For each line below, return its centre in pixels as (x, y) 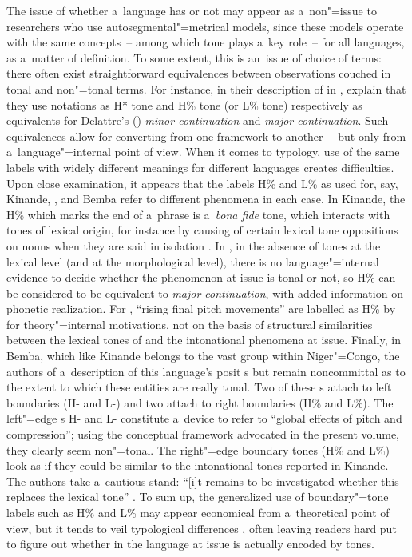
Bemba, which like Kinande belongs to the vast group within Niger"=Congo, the (203, 356)
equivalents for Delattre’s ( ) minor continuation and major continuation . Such (198, 120)
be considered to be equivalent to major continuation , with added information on (205, 293)
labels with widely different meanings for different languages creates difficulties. (200, 167)
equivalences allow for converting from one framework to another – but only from (206, 136)
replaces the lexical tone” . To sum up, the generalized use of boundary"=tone (198, 497)
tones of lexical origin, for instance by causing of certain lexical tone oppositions (202, 230)
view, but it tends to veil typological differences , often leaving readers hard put (202, 528)
